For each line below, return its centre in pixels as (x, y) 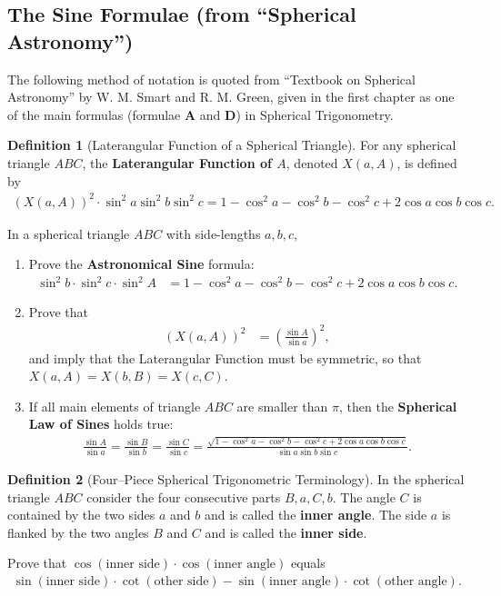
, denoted (312, 162)
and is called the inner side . (286, 532)
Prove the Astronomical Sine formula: (141, 264)
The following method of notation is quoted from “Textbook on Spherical (211, 79)
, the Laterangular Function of (177, 162)
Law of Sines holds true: (101, 424)
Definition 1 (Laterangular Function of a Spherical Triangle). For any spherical (232, 145)
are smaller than (282, 406)
